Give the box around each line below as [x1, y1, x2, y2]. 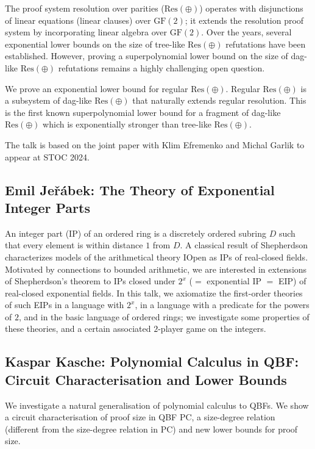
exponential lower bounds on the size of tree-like [5, 37, 185, 50]
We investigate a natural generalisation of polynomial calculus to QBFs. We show [5, 398, 309, 411]
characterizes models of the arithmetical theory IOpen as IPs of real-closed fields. [5, 250, 308, 263]
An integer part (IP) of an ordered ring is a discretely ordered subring [5, 226, 266, 239]
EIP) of [278, 275, 306, 287]
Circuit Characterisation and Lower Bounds [5, 370, 287, 389]
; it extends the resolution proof [185, 13, 304, 26]
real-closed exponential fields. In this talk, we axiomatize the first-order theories [5, 286, 303, 299]
